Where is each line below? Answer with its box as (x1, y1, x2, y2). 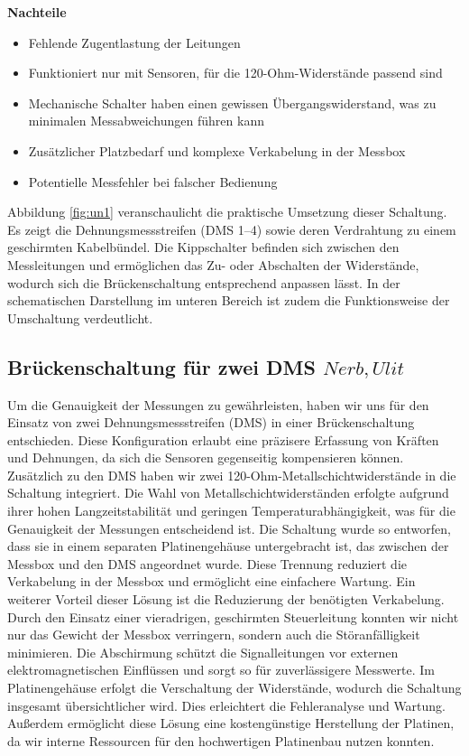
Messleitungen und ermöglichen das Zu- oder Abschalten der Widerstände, (7, 255, 419, 274)
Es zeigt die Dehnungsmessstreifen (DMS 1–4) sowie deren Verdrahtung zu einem (7, 219, 456, 238)
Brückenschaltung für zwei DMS (7, 352, 316, 380)
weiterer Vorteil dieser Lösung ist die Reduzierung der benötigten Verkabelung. (7, 590, 445, 609)
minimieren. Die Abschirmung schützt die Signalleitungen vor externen (7, 642, 399, 661)
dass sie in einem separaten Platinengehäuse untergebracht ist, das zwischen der (7, 537, 449, 555)
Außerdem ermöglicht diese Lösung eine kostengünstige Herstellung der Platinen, (7, 714, 455, 733)
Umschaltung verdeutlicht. (7, 308, 153, 327)
